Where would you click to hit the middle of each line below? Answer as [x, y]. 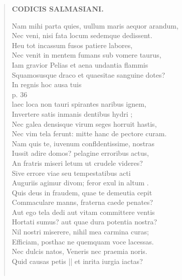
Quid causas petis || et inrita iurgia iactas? [77, 261]
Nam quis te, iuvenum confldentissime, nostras [83, 143]
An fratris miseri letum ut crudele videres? [77, 163]
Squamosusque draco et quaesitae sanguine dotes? [88, 74]
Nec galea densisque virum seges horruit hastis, [84, 123]
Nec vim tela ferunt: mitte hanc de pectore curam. [89, 133]
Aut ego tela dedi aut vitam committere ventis [83, 212]
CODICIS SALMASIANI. [58, 9]
